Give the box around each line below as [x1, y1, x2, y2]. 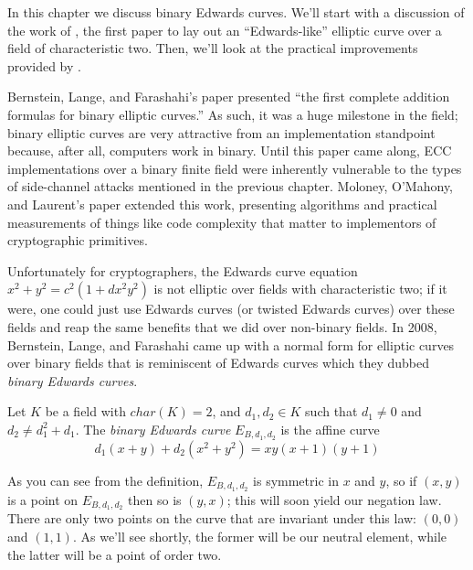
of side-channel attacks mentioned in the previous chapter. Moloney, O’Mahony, [7, 177, 454, 196]
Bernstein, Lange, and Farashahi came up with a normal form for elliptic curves [7, 335, 455, 354]
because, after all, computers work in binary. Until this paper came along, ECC [7, 141, 452, 160]
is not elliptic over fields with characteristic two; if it [153, 279, 447, 298]
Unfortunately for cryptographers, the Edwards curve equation [7, 261, 358, 280]
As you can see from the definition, [7, 470, 204, 489]
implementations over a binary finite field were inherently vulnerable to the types [7, 158, 462, 177]
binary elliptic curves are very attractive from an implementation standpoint [7, 123, 436, 142]
